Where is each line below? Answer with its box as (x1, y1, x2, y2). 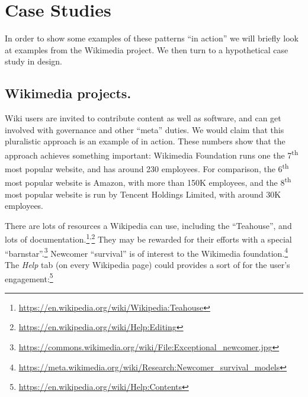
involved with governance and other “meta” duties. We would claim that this (5, 123, 284, 135)
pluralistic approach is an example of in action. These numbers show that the (5, 135, 285, 147)
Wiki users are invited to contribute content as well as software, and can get (5, 112, 281, 124)
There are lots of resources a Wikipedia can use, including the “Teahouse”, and (5, 219, 292, 231)
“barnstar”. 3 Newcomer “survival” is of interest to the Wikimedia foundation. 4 (5, 245, 288, 259)
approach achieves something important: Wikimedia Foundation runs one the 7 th (5, 147, 299, 161)
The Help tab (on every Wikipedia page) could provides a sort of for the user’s (5, 258, 290, 270)
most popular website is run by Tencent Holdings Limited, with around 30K (5, 188, 281, 200)
